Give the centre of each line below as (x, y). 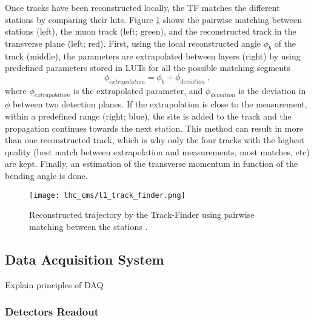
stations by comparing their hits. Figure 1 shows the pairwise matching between (154, 19)
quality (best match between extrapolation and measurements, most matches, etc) (157, 151)
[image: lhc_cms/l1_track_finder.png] (107, 195)
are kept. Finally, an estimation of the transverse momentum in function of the (152, 164)
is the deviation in (272, 90)
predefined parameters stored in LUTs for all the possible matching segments (148, 68)
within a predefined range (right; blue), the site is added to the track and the (148, 116)
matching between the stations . (89, 226)
